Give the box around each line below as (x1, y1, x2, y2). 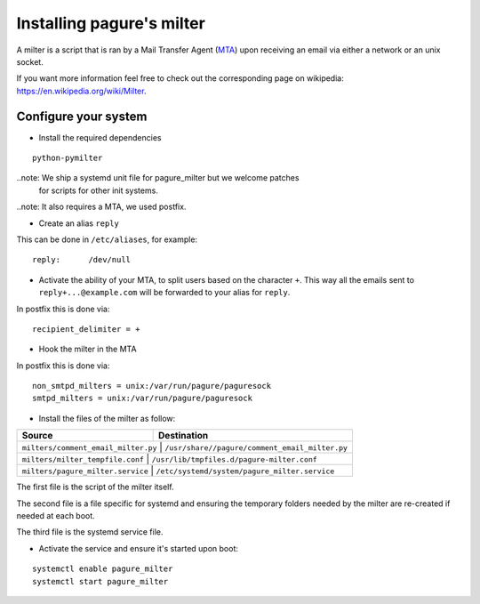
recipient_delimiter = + (32, 324, 140, 334)
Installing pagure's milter (16, 13, 206, 33)
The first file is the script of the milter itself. (16, 481, 174, 493)
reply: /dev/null (32, 254, 132, 265)
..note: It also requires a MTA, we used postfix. (16, 201, 187, 213)
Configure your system (16, 109, 148, 124)
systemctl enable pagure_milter (32, 564, 173, 574)
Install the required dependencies (38, 132, 162, 142)
